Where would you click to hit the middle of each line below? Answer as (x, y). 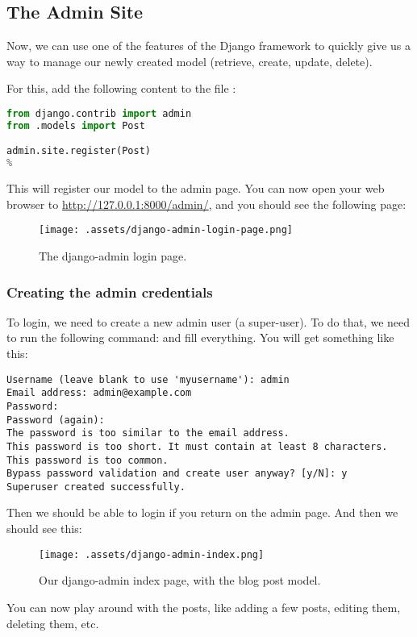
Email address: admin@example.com (99, 393)
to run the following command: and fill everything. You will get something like (200, 337)
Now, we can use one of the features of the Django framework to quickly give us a (208, 46)
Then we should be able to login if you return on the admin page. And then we (202, 512)
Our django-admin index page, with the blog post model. (180, 580)
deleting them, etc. (53, 623)
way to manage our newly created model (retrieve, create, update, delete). (190, 61)
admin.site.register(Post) (79, 151)
